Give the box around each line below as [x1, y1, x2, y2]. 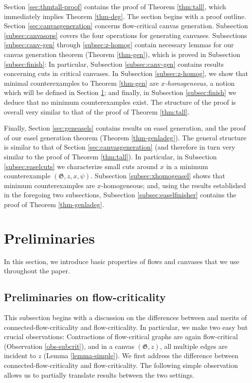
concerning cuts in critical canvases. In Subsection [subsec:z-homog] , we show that [4, 68, 248, 78]
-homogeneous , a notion [164, 77, 235, 88]
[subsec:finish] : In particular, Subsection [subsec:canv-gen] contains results [4, 58, 224, 69]
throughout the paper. [4, 266, 70, 276]
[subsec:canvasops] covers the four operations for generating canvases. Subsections [4, 30, 247, 40]
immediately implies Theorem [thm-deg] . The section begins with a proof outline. [4, 11, 247, 21]
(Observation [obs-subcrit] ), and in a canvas [4, 341, 134, 351]
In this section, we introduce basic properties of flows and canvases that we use [4, 256, 239, 266]
